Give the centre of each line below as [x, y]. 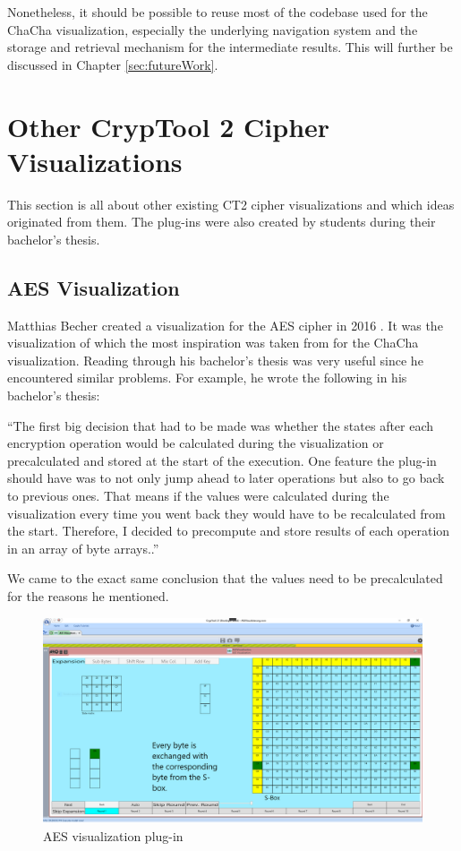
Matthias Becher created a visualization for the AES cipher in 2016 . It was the [225, 325]
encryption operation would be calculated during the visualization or [196, 443]
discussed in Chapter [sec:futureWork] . [113, 64]
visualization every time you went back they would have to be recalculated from [226, 513]
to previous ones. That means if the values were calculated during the [198, 496]
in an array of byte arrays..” [83, 548]
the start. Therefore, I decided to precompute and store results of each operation [229, 531]
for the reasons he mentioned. [88, 595]
